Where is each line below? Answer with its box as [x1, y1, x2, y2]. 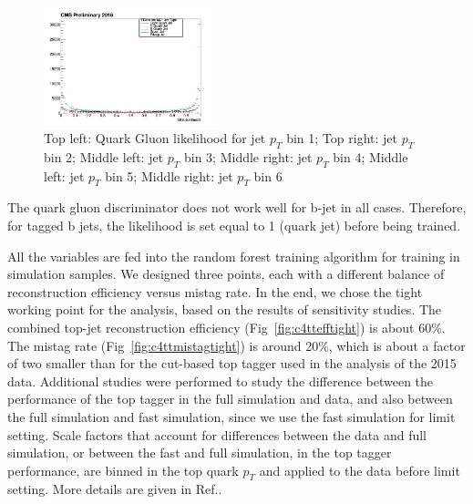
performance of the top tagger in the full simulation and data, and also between [7, 389, 453, 408]
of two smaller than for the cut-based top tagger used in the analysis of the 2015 [7, 354, 457, 373]
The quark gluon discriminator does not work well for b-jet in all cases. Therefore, [7, 198, 467, 217]
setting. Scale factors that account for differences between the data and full [7, 425, 427, 444]
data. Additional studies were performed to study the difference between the [7, 371, 434, 390]
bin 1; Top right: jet [286, 128, 397, 147]
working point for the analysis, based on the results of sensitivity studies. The [7, 300, 442, 319]
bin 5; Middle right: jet [105, 166, 233, 185]
